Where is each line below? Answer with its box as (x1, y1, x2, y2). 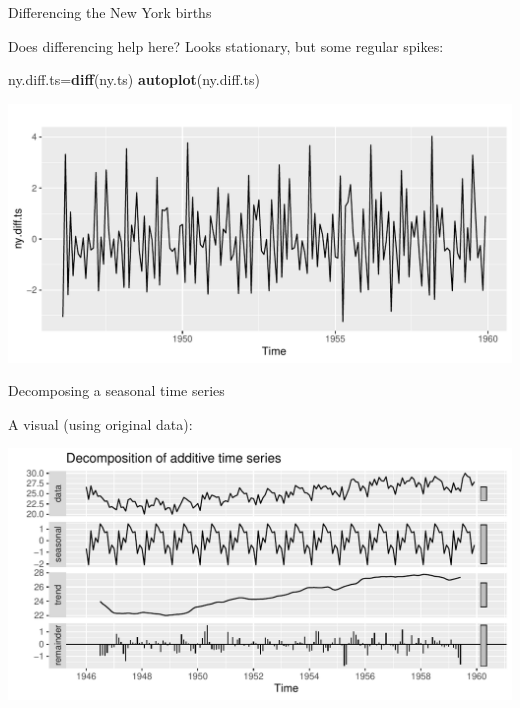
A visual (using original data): (8, 413, 193, 434)
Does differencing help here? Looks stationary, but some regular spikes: (8, 35, 444, 56)
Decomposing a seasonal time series (8, 380, 225, 401)
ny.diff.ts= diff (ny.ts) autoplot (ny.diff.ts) (8, 69, 260, 90)
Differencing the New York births (8, 2, 212, 22)
